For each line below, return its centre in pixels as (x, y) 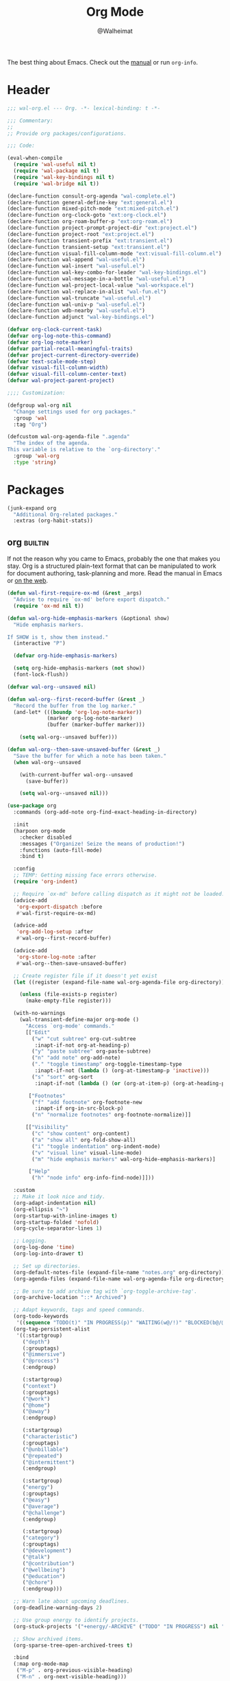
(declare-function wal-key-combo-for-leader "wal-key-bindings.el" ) (107, 273)
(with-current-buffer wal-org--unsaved (76, 775)
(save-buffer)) (47, 781)
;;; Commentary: (30, 121)
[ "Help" (39, 1171)
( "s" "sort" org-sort (63, 1077)
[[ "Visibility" (47, 1128)
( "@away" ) (36, 1411)
